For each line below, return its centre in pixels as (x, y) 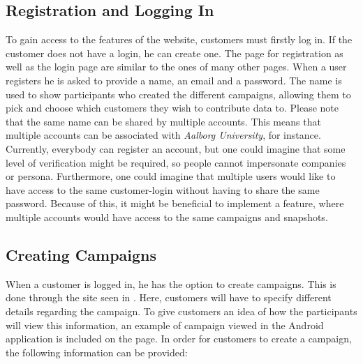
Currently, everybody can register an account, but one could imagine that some (176, 148)
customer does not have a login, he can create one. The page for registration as (175, 53)
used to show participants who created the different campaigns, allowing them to (178, 94)
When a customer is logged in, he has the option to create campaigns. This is (171, 283)
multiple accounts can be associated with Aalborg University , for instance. (163, 135)
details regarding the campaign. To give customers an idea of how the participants (181, 311)
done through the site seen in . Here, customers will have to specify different (169, 297)
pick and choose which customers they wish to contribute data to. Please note (172, 108)
